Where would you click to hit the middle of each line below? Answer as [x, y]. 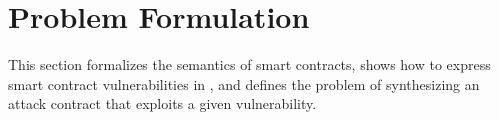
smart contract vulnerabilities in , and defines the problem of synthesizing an [244, 83]
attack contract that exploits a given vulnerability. [162, 103]
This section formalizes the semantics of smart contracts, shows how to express [249, 64]
